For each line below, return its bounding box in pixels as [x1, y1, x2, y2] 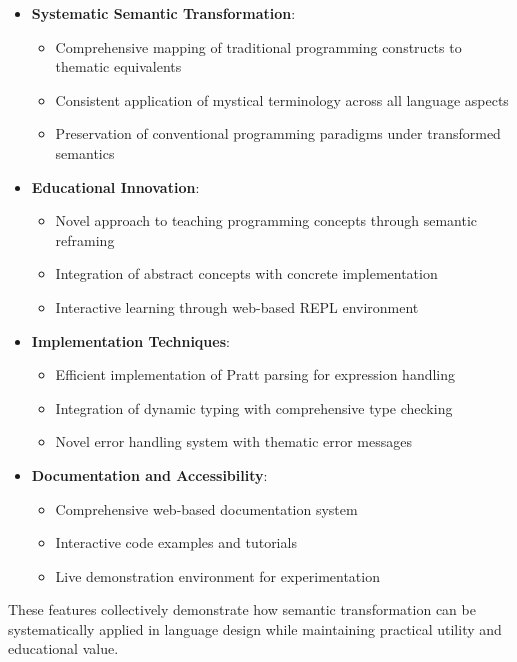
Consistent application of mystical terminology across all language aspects [55, 89, 509, 110]
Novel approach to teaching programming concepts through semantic [55, 210, 478, 231]
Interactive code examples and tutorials [55, 532, 297, 553]
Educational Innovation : [31, 176, 200, 197]
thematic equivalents [55, 56, 182, 77]
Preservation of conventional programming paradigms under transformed [55, 123, 501, 144]
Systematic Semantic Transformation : [31, 3, 296, 23]
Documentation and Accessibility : [31, 464, 268, 485]
